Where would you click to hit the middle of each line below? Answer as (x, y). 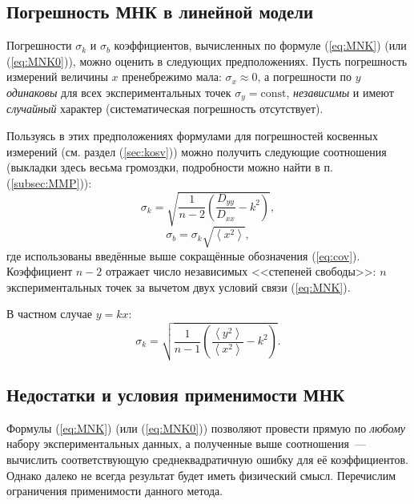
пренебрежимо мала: (172, 77)
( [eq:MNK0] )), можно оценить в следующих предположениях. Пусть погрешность (207, 60)
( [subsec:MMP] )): (49, 182)
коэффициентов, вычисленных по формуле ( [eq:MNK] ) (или (260, 45)
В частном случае (50, 314)
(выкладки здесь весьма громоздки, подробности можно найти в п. (170, 167)
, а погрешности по (304, 77)
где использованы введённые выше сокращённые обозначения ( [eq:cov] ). (183, 255)
